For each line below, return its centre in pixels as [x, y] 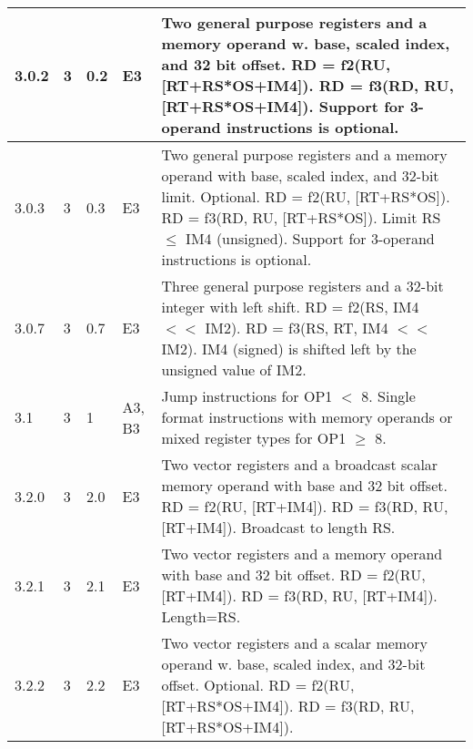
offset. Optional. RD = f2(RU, [258, 685]
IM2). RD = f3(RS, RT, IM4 [297, 328]
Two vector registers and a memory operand [302, 554]
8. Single [388, 396]
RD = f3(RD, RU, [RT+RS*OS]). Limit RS [301, 217]
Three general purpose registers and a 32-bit [302, 286]
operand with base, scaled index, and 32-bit [300, 175]
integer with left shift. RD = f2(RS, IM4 [290, 307]
